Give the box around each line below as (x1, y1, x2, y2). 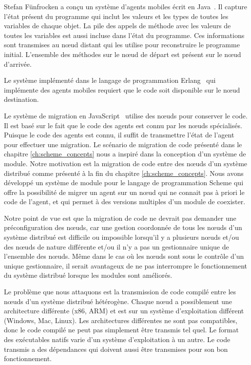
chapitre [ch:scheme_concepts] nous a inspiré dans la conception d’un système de (4, 149, 246, 159)
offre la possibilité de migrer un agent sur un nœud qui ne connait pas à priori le (4, 187, 245, 197)
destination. (4, 94, 39, 104)
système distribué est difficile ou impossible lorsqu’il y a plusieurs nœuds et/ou (4, 232, 239, 242)
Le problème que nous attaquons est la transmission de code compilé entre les (4, 287, 236, 297)
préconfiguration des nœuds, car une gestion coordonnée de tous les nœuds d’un (4, 222, 242, 232)
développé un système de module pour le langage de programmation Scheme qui (4, 177, 244, 188)
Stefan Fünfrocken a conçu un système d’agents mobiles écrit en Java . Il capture (4, 1, 248, 11)
